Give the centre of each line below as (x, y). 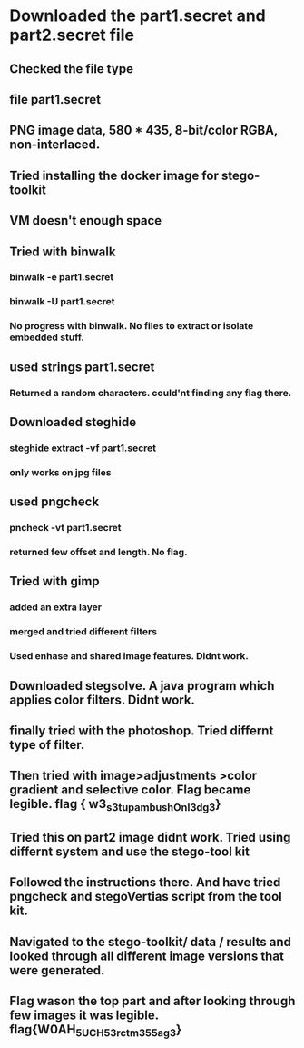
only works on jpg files (60, 472)
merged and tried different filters (83, 632)
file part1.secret (55, 100)
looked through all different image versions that (147, 956)
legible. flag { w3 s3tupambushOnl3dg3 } (115, 805)
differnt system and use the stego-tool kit (129, 851)
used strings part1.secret (82, 367)
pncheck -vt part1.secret (65, 528)
